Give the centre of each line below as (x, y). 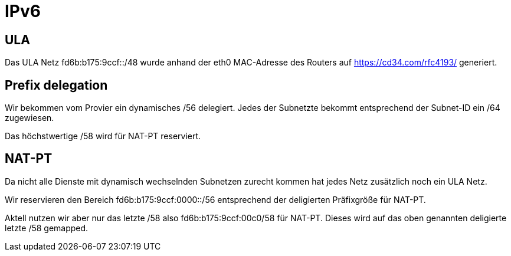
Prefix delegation (56, 85)
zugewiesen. (30, 118)
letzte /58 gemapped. (47, 228)
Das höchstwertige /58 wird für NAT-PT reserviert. (103, 136)
